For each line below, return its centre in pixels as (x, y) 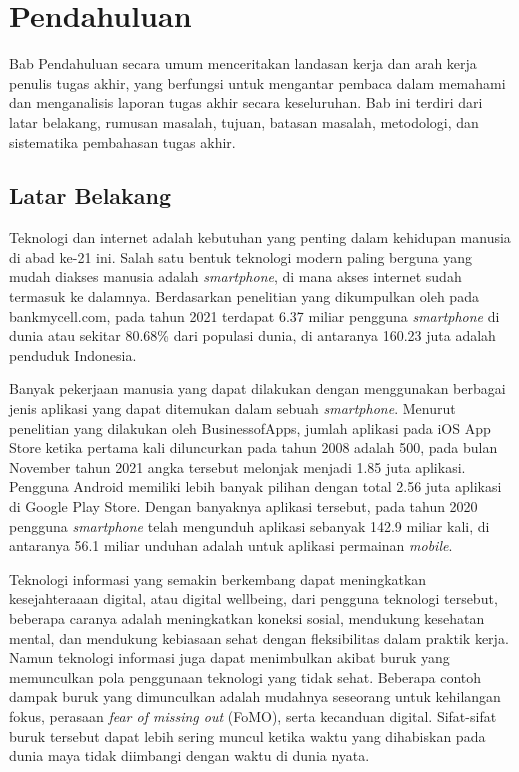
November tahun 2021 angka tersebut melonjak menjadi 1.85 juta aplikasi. (237, 466)
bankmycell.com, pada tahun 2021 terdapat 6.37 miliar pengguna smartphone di (254, 315)
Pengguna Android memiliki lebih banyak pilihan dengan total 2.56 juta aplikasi (255, 486)
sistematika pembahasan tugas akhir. (122, 141)
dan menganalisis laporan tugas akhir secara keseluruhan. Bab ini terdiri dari (246, 102)
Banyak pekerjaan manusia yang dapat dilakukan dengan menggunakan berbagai (257, 388)
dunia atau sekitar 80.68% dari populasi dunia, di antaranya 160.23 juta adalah (252, 335)
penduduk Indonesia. (73, 354)
